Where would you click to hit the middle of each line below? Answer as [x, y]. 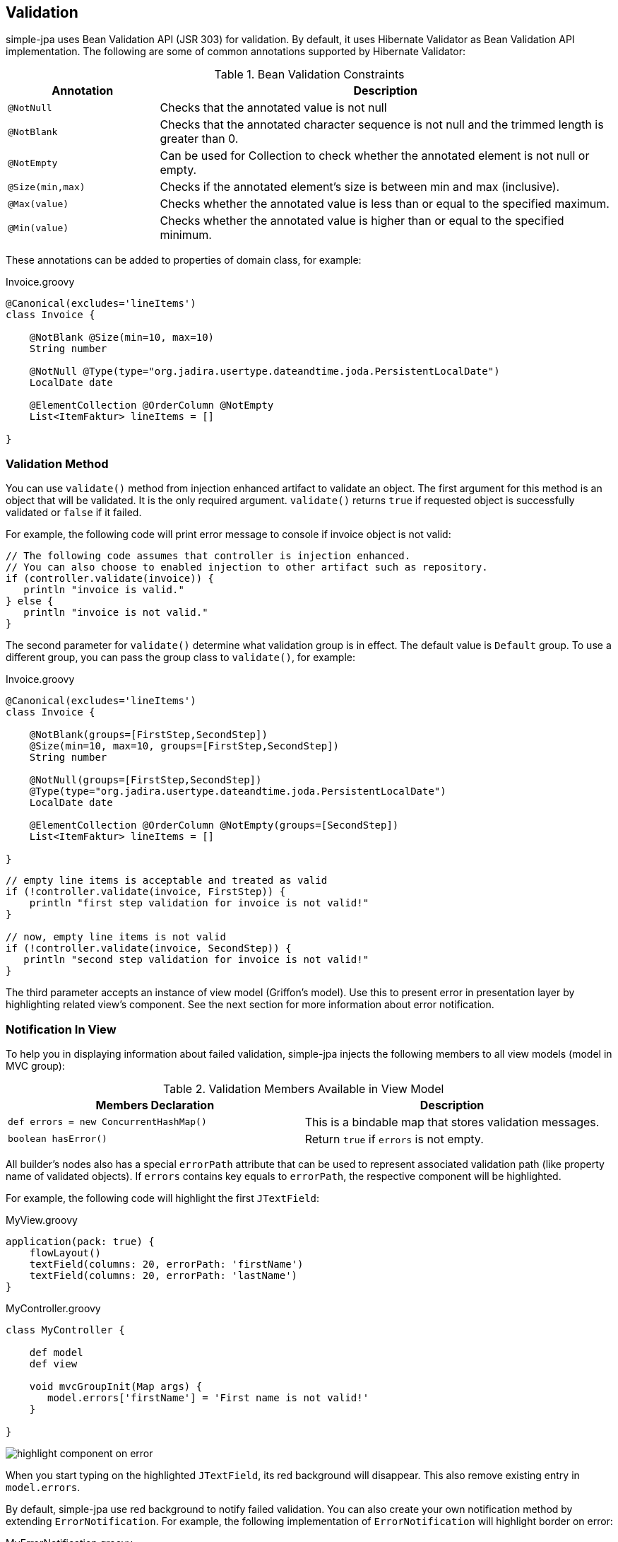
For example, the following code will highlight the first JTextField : [163, 1198]
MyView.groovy [42, 1220]
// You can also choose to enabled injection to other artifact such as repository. [247, 567]
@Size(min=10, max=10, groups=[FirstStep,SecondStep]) [184, 746]
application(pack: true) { [80, 1241]
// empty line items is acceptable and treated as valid [167, 881]
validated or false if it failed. [74, 513]
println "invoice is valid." [104, 590]
